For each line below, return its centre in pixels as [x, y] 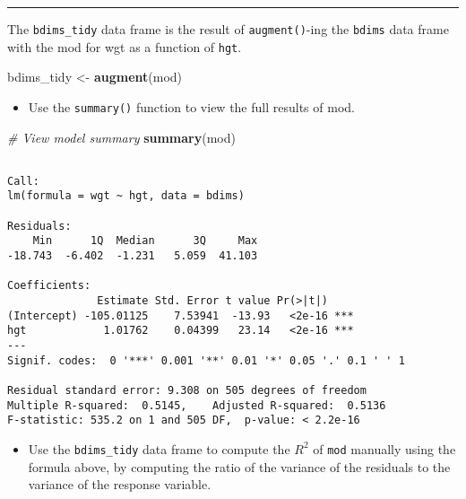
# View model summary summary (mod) [121, 137]
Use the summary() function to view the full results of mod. [191, 106]
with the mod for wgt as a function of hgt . [125, 46]
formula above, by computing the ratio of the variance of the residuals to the [239, 466]
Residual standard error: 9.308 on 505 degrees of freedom [187, 390]
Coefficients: [49, 286]
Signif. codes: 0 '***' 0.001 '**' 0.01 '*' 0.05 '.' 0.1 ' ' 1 [206, 360]
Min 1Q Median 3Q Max [145, 241]
